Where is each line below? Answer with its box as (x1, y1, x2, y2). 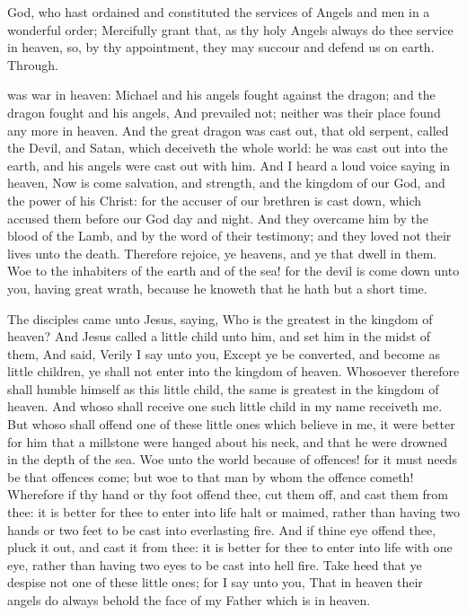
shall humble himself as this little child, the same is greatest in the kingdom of (7, 379, 439, 398)
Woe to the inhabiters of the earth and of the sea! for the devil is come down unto (7, 261, 460, 280)
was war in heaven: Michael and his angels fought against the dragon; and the (7, 85, 436, 104)
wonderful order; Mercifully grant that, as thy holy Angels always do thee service (7, 20, 454, 39)
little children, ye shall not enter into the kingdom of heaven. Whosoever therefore (7, 362, 460, 381)
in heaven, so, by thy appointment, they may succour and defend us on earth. (7, 38, 435, 57)
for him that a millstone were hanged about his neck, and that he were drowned (7, 432, 447, 451)
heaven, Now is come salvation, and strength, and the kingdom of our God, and (7, 173, 445, 192)
